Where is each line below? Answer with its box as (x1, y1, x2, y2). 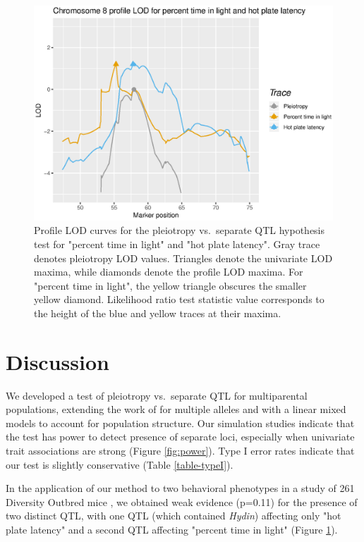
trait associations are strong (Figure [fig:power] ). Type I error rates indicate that (6, 443, 355, 457)
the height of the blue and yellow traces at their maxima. (34, 305, 281, 320)
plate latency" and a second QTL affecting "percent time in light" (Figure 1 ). (6, 522, 338, 536)
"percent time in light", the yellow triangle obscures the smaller (34, 278, 307, 292)
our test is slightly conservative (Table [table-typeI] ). (6, 457, 233, 472)
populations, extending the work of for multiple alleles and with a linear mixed (6, 402, 346, 417)
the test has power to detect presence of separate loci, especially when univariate (6, 429, 355, 444)
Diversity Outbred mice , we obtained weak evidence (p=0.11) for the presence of (6, 494, 358, 509)
